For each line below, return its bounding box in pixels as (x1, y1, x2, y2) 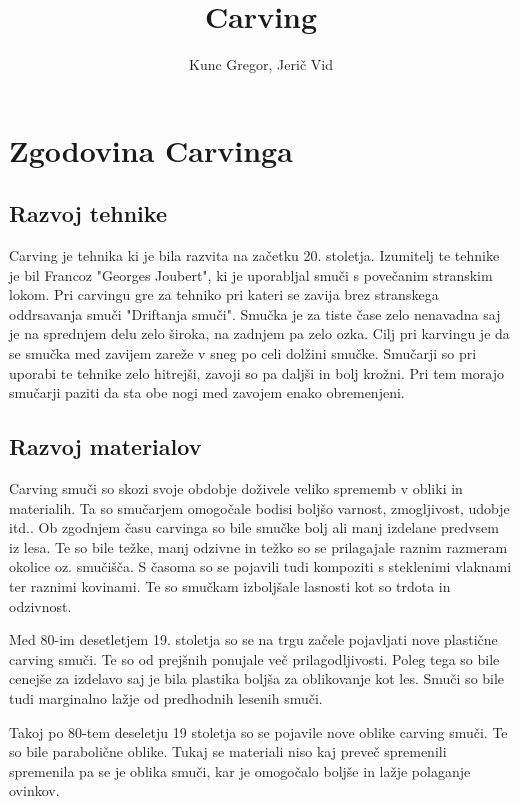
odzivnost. (9, 595, 72, 616)
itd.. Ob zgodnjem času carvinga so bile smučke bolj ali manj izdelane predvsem (9, 517, 499, 538)
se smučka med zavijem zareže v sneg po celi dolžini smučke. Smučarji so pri (9, 343, 477, 364)
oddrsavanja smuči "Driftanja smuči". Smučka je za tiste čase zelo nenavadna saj (9, 303, 501, 324)
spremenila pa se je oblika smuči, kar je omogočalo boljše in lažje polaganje (9, 760, 471, 781)
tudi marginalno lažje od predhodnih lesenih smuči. (9, 688, 323, 708)
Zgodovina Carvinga (9, 129, 293, 170)
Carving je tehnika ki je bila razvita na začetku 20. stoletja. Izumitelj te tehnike (9, 245, 500, 266)
